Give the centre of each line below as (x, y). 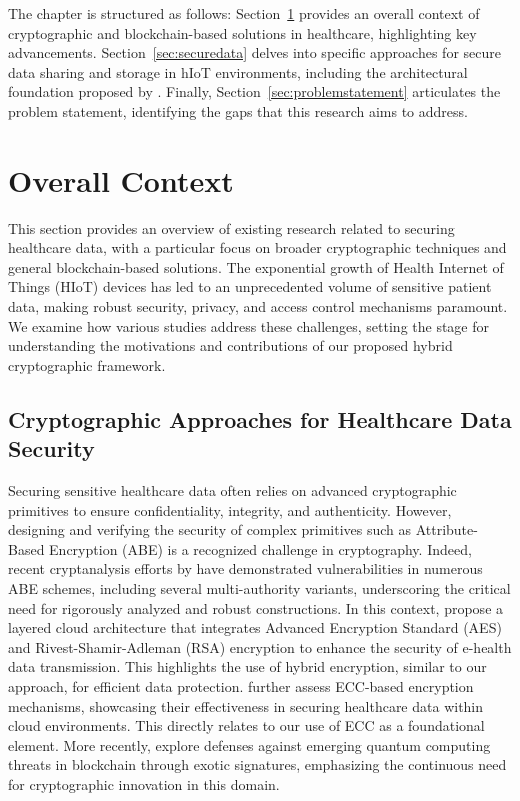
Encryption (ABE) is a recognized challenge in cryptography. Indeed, (260, 548)
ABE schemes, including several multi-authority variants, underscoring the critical (259, 588)
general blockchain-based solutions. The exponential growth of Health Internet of (256, 266)
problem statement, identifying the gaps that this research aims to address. (238, 110)
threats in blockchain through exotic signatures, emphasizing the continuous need (257, 764)
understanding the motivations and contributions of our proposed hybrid (230, 345)
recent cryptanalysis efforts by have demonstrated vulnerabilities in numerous (245, 568)
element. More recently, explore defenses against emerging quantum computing (249, 744)
